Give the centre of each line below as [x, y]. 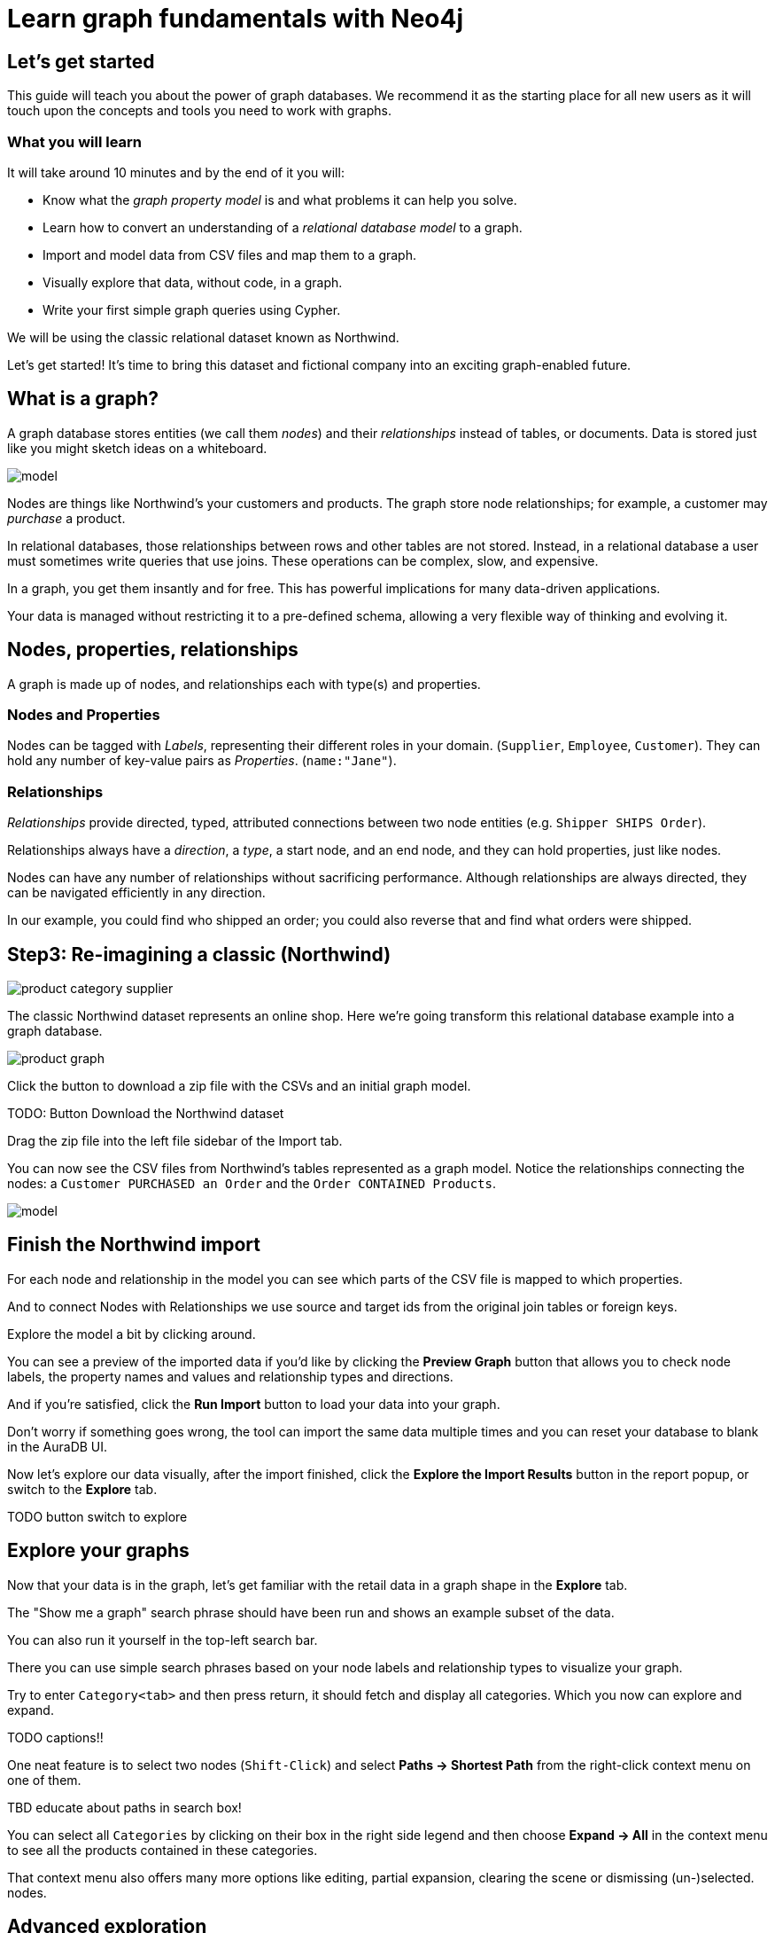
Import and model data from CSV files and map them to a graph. [229, 254]
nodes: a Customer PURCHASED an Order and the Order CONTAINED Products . [252, 1183]
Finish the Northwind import [134, 1245]
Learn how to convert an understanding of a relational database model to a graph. [283, 227]
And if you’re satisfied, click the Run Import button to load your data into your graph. [254, 1404]
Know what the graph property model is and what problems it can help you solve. [280, 200]
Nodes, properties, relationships [153, 650]
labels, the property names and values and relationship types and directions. [230, 1376]
